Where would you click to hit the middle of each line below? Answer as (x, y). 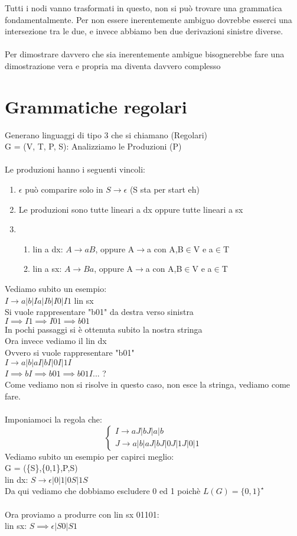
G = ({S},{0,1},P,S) (41, 468)
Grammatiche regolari (96, 106)
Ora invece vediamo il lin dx (56, 341)
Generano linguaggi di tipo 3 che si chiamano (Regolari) (106, 134)
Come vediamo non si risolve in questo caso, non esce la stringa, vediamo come (148, 384)
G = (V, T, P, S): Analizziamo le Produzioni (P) (93, 146)
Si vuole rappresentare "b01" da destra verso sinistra (99, 312)
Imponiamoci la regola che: (53, 419)
